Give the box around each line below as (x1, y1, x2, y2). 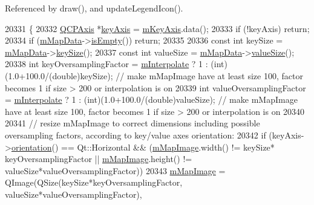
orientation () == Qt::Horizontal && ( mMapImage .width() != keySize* (11, 140, 275, 153)
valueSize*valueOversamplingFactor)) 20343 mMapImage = (5, 164, 226, 177)
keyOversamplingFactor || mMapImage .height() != (5, 152, 192, 165)
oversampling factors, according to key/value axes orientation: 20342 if (5, 128, 266, 141)
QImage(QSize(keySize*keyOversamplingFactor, (5, 176, 183, 189)
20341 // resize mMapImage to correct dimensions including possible (5, 117, 260, 129)
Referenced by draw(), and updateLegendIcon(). (5, 2, 183, 14)
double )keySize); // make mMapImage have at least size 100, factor (52, 69, 303, 82)
